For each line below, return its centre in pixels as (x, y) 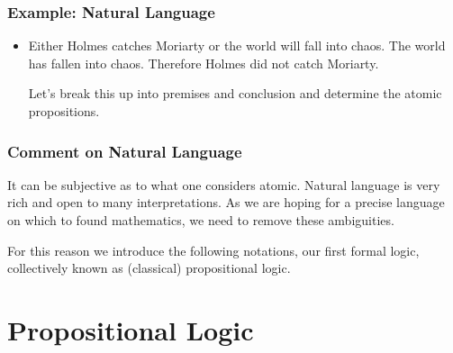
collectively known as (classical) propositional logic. (149, 268)
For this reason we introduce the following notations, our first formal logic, (213, 250)
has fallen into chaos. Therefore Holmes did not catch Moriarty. (204, 63)
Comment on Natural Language (125, 151)
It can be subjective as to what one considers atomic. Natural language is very (224, 184)
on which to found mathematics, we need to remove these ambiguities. (201, 220)
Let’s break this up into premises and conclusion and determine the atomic (235, 93)
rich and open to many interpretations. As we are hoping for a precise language (226, 202)
